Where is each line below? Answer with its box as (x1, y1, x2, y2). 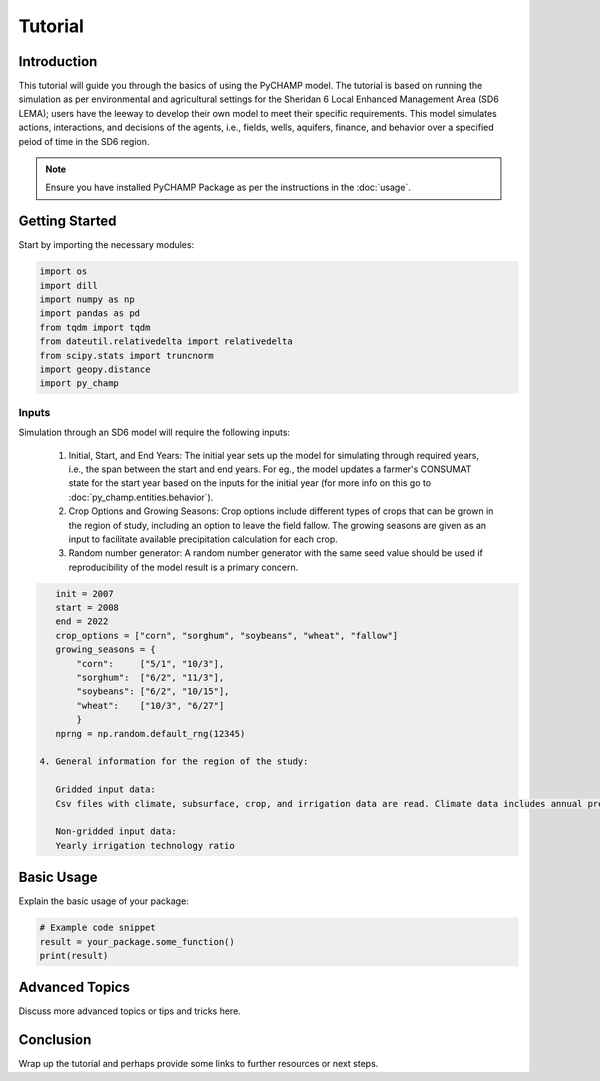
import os (39, 266, 88, 277)
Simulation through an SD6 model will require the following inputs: (18, 426, 290, 439)
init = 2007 (55, 588, 114, 599)
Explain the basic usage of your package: (18, 895, 189, 907)
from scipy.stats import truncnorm (39, 350, 214, 361)
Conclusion (18, 1031, 92, 1049)
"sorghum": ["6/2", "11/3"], (76, 672, 225, 683)
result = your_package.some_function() (39, 936, 235, 947)
